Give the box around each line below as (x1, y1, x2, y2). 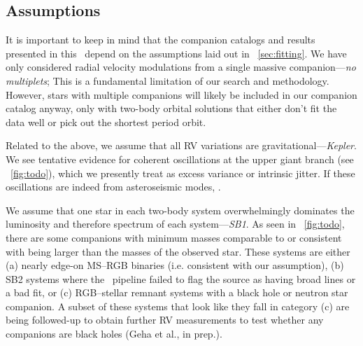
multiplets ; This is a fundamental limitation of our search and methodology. (6, 73, 329, 88)
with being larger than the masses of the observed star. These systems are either (6, 244, 350, 258)
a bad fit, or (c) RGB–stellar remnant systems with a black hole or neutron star (6, 285, 348, 300)
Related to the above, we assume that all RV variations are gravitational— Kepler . (6, 138, 357, 153)
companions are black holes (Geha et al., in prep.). (6, 326, 222, 341)
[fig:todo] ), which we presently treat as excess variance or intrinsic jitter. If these (10, 165, 355, 180)
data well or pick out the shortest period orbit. (6, 114, 206, 129)
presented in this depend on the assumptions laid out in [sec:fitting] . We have (6, 46, 347, 60)
